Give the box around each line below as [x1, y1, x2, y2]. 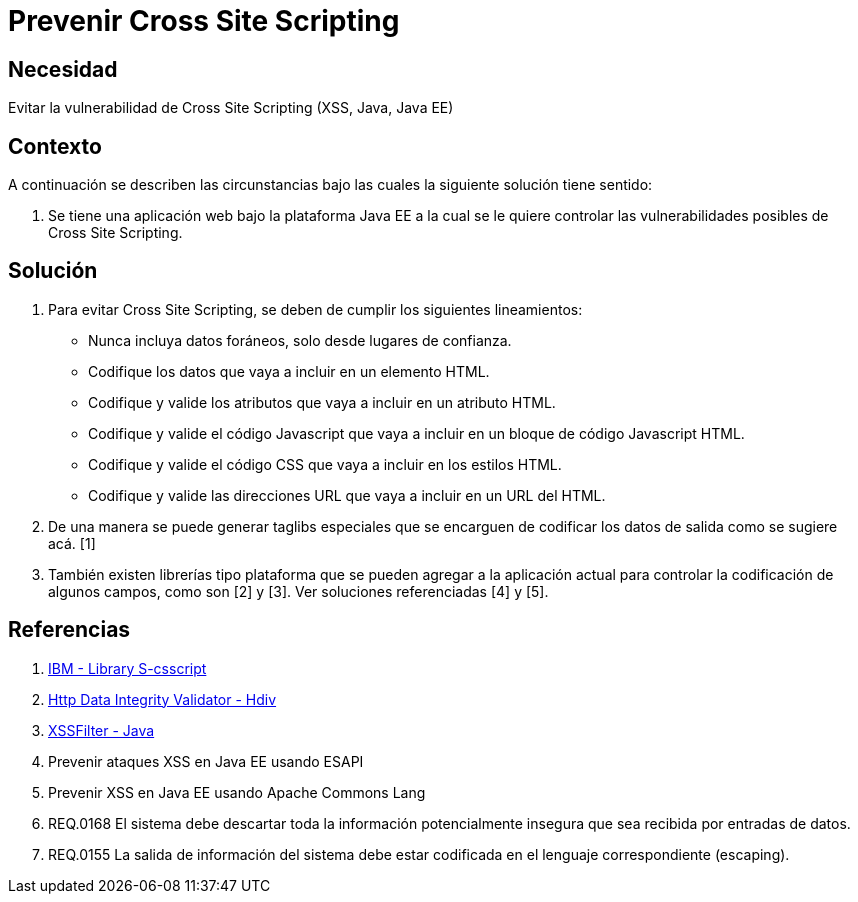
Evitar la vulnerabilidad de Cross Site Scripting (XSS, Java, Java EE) [8, 99, 454, 117]
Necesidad [8, 56, 118, 82]
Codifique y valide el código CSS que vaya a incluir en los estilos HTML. [88, 455, 562, 473]
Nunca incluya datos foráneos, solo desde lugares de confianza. [88, 331, 512, 349]
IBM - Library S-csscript [48, 659, 207, 677]
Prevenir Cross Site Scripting [8, 4, 400, 38]
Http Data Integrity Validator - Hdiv [48, 690, 277, 708]
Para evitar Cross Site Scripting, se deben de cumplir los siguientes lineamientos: [48, 300, 583, 318]
